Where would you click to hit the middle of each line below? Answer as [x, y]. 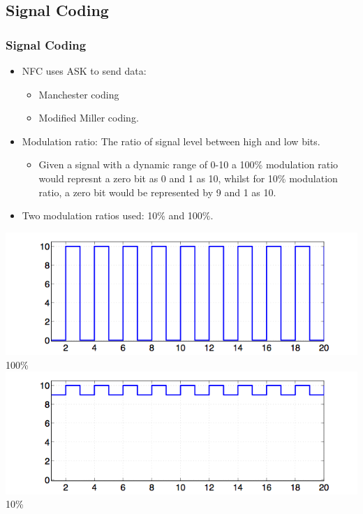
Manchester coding [79, 94]
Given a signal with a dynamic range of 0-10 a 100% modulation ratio [188, 164]
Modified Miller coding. [89, 118]
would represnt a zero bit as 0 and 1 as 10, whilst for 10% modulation [188, 178]
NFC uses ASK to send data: [84, 71]
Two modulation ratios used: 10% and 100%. [118, 215]
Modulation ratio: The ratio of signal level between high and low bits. [171, 141]
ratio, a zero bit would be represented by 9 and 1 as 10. [157, 192]
